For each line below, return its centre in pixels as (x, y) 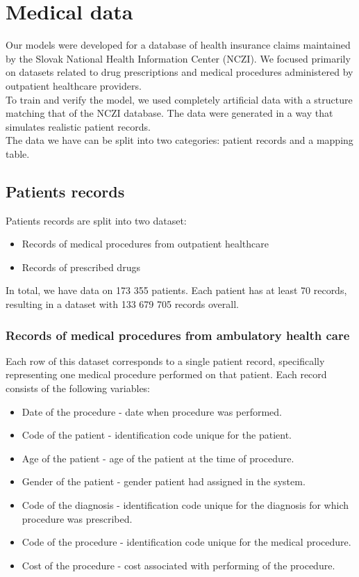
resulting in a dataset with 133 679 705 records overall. (122, 304)
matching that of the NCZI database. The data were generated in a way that (169, 113)
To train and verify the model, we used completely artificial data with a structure (179, 99)
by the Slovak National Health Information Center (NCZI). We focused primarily (178, 58)
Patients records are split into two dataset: (96, 220)
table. (18, 153)
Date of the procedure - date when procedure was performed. (152, 411)
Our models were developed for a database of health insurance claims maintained (178, 45)
